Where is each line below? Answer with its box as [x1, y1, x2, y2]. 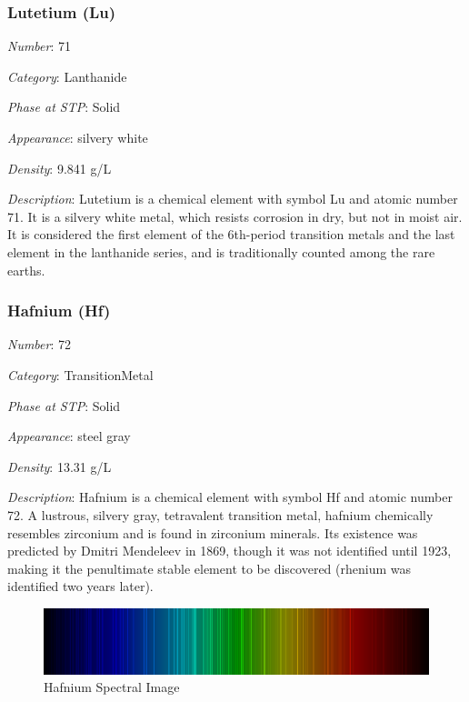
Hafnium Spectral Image [44, 677, 180, 697]
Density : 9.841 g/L [7, 158, 112, 177]
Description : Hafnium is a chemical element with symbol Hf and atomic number [7, 487, 453, 506]
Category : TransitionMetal [7, 365, 154, 384]
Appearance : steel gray [7, 426, 131, 446]
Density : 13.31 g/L [7, 456, 112, 476]
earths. [7, 260, 45, 279]
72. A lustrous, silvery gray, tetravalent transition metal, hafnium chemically [7, 505, 434, 524]
